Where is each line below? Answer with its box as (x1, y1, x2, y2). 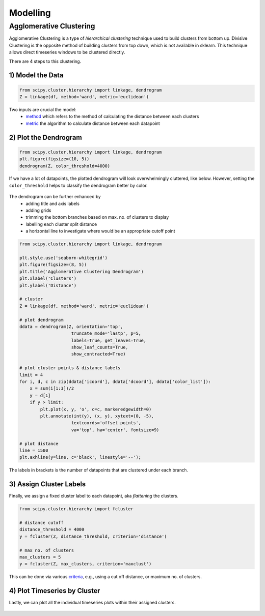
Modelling (9, 7, 51, 18)
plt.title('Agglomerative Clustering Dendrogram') (19, 268, 144, 274)
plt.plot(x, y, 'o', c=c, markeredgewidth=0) (40, 406, 152, 412)
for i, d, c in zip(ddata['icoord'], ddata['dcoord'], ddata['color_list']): (19, 379, 211, 384)
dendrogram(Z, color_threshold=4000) (19, 163, 110, 169)
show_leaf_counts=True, (71, 345, 129, 350)
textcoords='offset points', (71, 420, 141, 426)
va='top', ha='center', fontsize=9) (71, 427, 159, 433)
